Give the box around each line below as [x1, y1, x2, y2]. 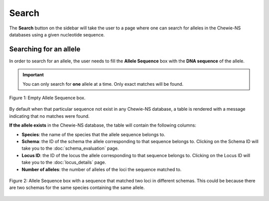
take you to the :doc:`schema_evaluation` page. [21, 145, 119, 152]
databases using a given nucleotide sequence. [9, 31, 105, 37]
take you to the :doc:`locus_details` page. [21, 160, 107, 166]
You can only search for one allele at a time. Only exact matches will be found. [22, 81, 184, 87]
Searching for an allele [9, 45, 81, 53]
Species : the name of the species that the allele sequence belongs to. [21, 131, 165, 137]
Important [22, 72, 44, 78]
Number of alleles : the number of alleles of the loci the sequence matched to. [21, 166, 182, 172]
